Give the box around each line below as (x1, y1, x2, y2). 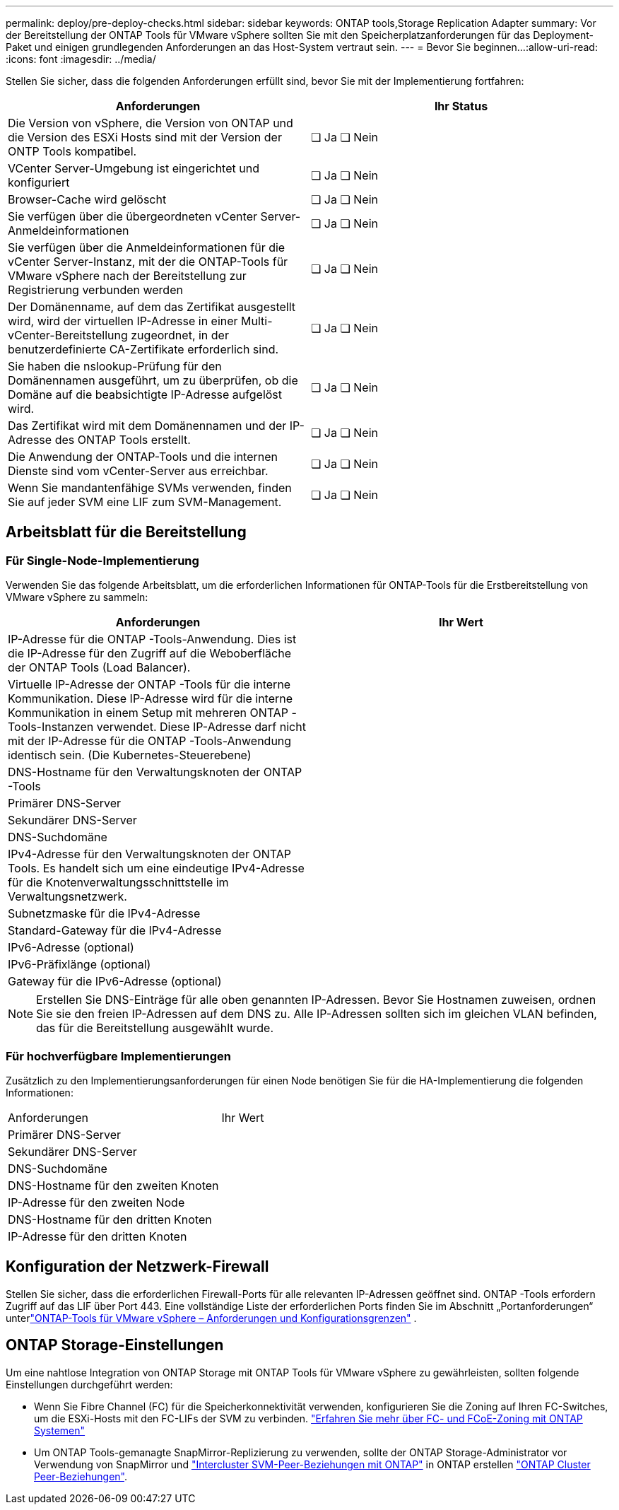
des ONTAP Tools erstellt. (54, 433, 191, 447)
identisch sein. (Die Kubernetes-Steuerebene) (8, 748, 252, 763)
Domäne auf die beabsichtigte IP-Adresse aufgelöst (8, 387, 283, 402)
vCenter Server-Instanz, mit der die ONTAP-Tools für (8, 254, 288, 269)
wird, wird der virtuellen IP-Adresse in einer (8, 314, 238, 328)
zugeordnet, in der (131, 328, 229, 342)
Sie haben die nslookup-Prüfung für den (8, 359, 222, 373)
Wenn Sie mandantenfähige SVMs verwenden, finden (8, 481, 292, 495)
